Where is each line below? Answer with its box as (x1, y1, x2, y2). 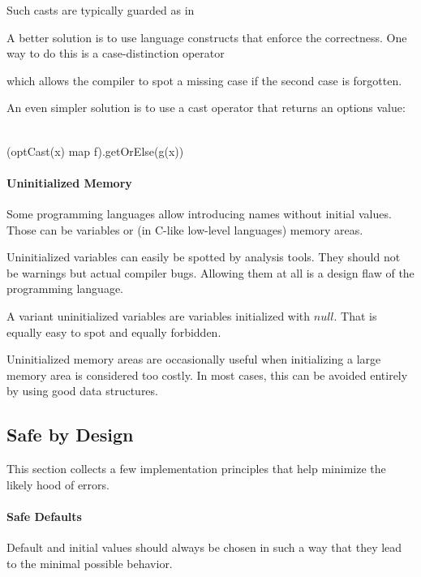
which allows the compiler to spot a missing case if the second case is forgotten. (6, 71, 402, 88)
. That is (333, 307, 377, 324)
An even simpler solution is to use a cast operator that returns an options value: (6, 99, 406, 116)
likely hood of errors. (6, 476, 110, 493)
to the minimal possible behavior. (6, 554, 173, 571)
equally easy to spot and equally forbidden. (6, 323, 221, 340)
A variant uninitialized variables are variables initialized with (6, 307, 311, 324)
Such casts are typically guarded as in (6, 2, 195, 18)
